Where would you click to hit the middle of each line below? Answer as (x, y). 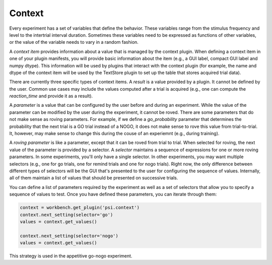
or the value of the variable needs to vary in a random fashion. (74, 42)
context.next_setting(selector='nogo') (69, 236)
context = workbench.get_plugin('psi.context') (80, 208)
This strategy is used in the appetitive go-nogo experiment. (71, 256)
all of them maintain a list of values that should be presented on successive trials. (94, 178)
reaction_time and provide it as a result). (51, 96)
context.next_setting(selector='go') (66, 215)
